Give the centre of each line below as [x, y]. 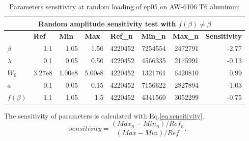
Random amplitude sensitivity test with [107, 23]
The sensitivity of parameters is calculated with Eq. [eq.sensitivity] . [104, 115]
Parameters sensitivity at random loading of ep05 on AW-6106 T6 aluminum [124, 6]
